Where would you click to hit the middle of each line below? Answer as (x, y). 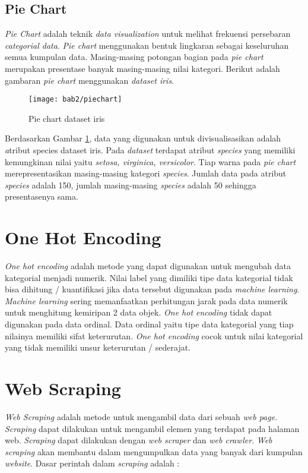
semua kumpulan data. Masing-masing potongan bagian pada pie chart (134, 57)
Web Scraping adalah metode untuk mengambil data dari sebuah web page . (141, 416)
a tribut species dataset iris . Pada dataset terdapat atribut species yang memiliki (150, 150)
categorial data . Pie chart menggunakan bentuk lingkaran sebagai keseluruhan (147, 45)
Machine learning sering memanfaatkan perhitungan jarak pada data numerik (146, 300)
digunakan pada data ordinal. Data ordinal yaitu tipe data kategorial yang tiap (149, 324)
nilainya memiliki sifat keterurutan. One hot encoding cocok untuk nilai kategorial (154, 335)
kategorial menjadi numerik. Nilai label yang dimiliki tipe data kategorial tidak (149, 277)
